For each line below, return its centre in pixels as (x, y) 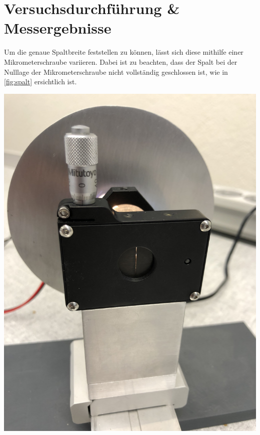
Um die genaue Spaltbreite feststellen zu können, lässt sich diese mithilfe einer (124, 52)
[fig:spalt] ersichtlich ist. (40, 82)
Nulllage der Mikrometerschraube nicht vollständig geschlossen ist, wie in (116, 71)
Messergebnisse (58, 28)
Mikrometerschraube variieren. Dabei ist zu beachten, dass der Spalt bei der (121, 61)
